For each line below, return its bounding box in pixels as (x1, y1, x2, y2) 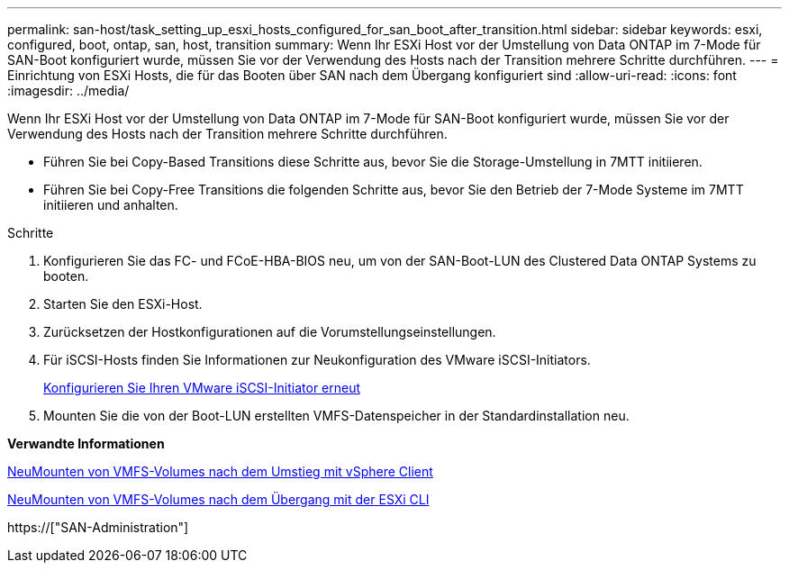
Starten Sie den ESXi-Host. (43, 296, 203, 312)
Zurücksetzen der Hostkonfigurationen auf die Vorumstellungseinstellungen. (43, 324, 496, 339)
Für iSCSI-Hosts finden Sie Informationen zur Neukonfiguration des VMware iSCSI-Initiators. (43, 352, 591, 367)
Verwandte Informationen (7, 436, 165, 451)
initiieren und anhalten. (43, 197, 178, 213)
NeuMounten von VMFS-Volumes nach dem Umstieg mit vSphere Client (7, 464, 433, 479)
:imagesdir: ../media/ (7, 83, 130, 98)
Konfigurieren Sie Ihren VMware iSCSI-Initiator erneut (43, 380, 361, 395)
